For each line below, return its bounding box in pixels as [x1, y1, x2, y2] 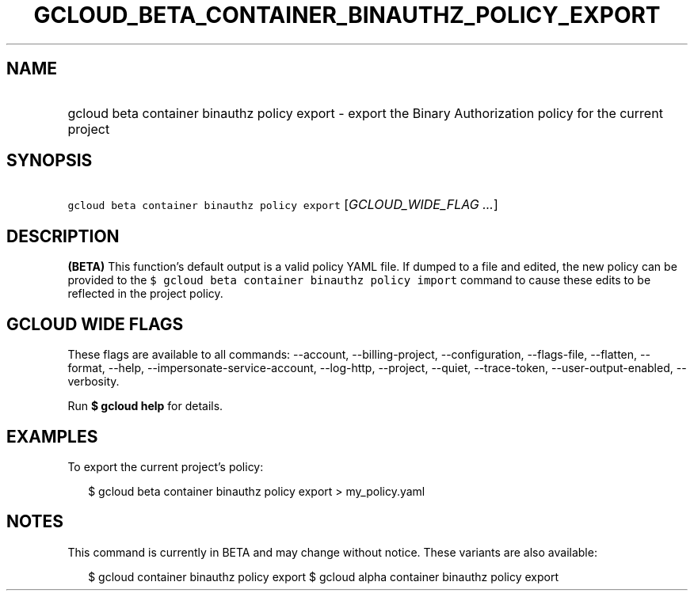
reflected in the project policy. [67, 287, 223, 301]
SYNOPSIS [6, 150, 93, 171]
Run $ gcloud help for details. [67, 399, 223, 413]
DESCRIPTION [6, 226, 120, 246]
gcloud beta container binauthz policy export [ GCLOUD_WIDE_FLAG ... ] [67, 196, 498, 213]
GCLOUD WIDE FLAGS [6, 314, 184, 334]
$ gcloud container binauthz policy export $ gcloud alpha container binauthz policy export [88, 569, 559, 584]
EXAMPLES [6, 426, 98, 447]
